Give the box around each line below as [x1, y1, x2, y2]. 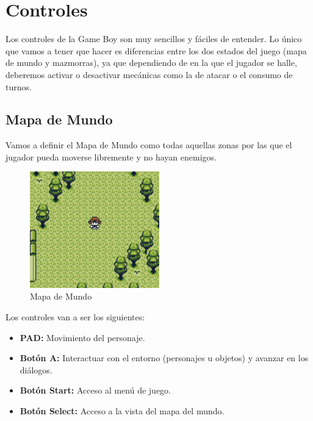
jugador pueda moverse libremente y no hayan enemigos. [5, 150, 217, 163]
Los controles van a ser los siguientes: [5, 311, 145, 323]
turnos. [5, 80, 32, 93]
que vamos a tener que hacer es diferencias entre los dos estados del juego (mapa [5, 44, 307, 57]
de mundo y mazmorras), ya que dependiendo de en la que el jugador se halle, [5, 56, 297, 69]
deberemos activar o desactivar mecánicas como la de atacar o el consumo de [5, 68, 293, 81]
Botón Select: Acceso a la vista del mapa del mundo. [20, 404, 225, 417]
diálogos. [20, 363, 52, 376]
